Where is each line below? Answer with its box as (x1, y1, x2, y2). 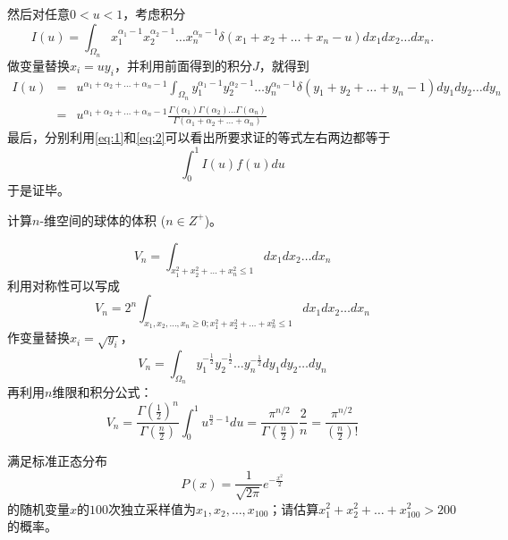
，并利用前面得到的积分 (114, 55, 252, 74)
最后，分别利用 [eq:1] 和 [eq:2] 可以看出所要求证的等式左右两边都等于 (7, 128, 391, 147)
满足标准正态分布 (7, 451, 107, 470)
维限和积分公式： (52, 383, 153, 401)
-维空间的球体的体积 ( (39, 210, 166, 229)
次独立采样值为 (108, 499, 197, 518)
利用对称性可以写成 (7, 275, 120, 294)
